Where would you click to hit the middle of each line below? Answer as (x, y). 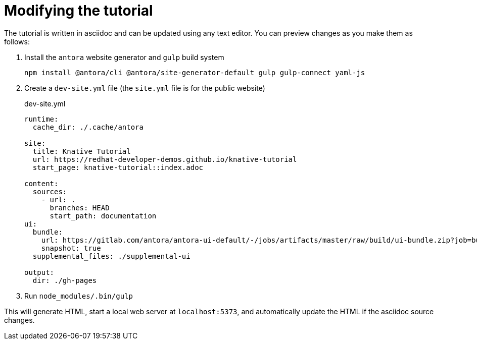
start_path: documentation (103, 216)
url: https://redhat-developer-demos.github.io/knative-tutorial (165, 159)
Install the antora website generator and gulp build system (124, 57)
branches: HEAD (80, 208)
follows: (17, 41)
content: (41, 183)
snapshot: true (71, 248)
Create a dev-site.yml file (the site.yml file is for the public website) (145, 88)
